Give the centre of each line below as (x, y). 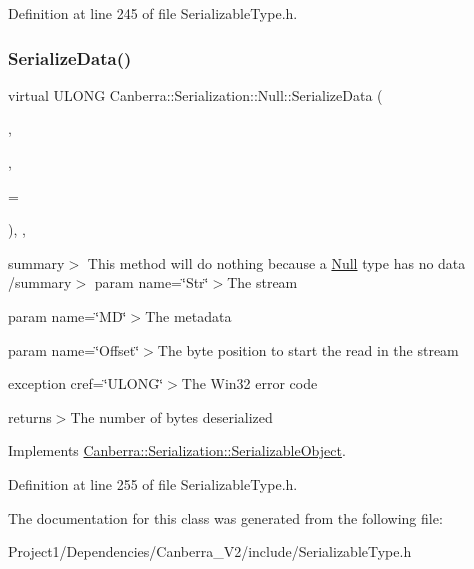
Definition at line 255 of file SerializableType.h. (153, 483)
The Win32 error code (249, 383)
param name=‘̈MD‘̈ (67, 315)
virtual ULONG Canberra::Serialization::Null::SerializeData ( (195, 94)
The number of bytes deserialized (171, 416)
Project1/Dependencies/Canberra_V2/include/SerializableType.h (210, 551)
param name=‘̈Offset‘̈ (74, 349)
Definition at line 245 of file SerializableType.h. (153, 13)
